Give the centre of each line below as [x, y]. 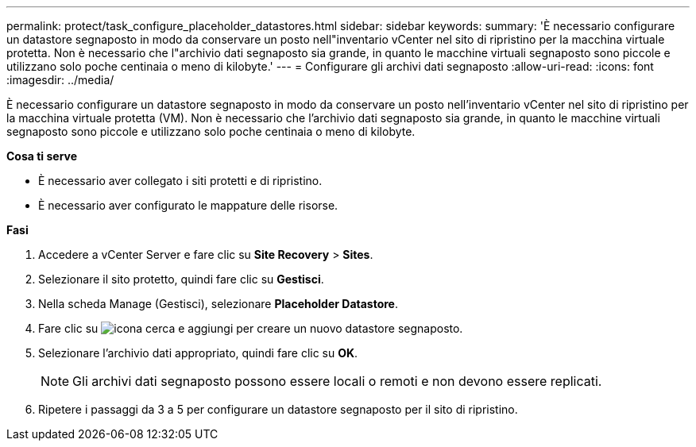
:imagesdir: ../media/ [60, 80]
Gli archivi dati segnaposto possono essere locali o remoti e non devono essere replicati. [337, 381]
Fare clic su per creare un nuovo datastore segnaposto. [251, 328]
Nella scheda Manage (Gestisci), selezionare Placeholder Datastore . [218, 304]
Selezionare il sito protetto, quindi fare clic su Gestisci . [181, 279]
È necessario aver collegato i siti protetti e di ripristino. [180, 181]
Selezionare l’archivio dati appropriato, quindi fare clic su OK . [198, 353]
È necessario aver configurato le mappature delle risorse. [188, 205]
